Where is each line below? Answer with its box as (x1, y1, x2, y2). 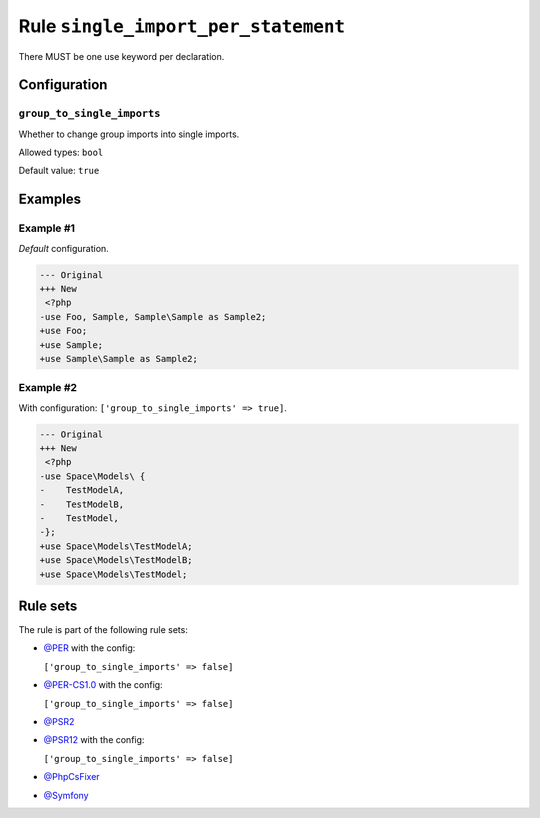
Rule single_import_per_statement (18, 15, 345, 37)
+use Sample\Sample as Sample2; (39, 353, 199, 364)
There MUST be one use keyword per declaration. (18, 50, 225, 62)
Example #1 (18, 221, 75, 235)
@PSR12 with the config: (43, 734, 145, 746)
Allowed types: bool (18, 146, 104, 159)
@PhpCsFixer (43, 771, 100, 783)
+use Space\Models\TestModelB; (39, 555, 194, 566)
